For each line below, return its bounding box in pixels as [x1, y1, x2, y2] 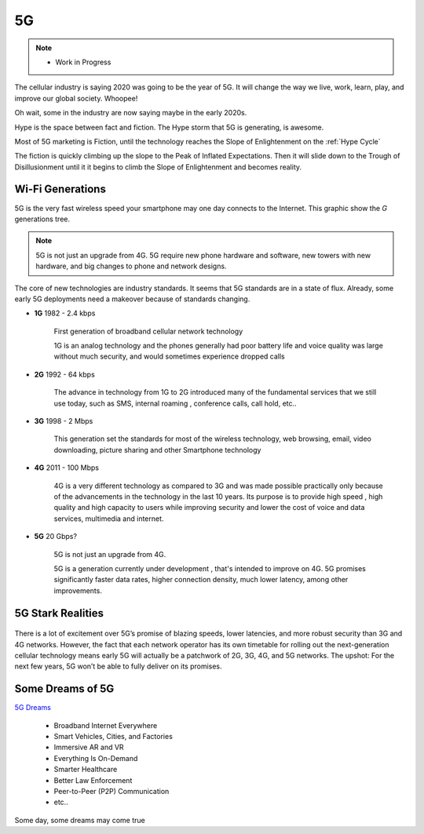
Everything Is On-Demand [53, 753, 138, 763]
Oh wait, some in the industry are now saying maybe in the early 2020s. [14, 108, 247, 118]
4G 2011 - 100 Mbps [34, 463, 100, 472]
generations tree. [14, 214, 71, 224]
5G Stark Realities [14, 606, 104, 620]
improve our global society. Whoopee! [14, 93, 138, 103]
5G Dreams [14, 703, 51, 712]
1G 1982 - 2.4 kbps [34, 308, 96, 318]
